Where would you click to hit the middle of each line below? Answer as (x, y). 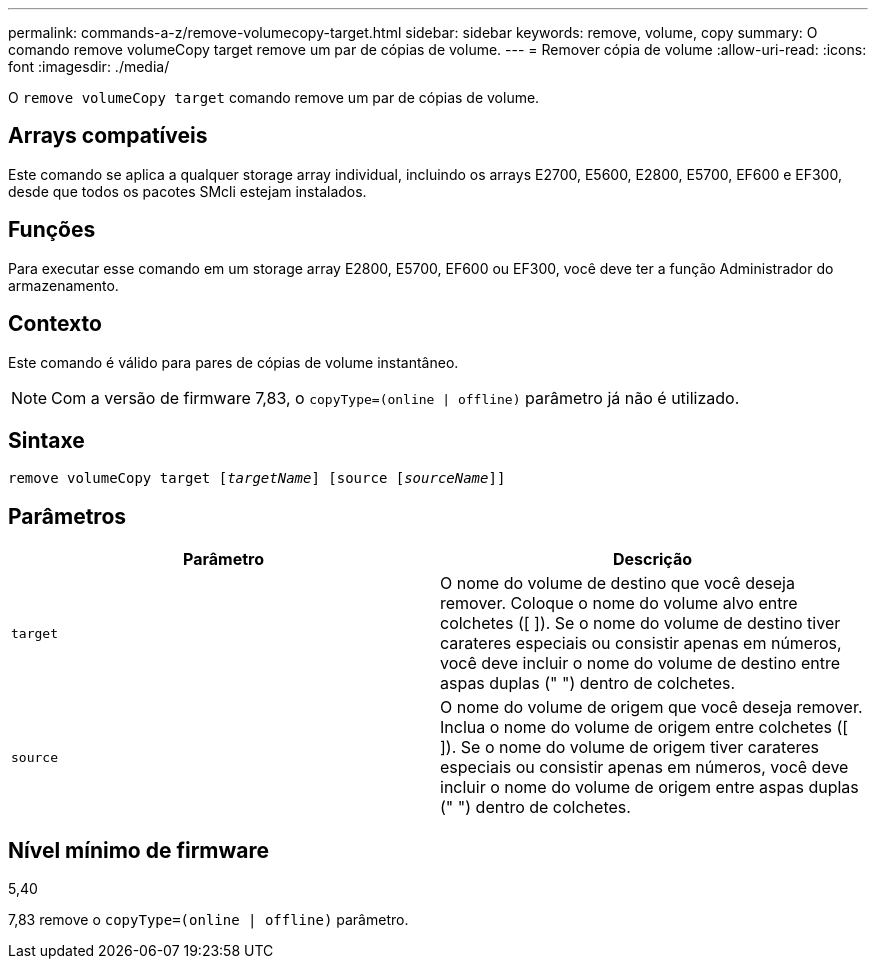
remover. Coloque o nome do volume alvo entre (619, 603)
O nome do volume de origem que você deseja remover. (651, 707)
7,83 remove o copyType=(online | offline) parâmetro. (208, 920)
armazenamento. (63, 285)
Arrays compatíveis (108, 136)
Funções (52, 230)
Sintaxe (46, 440)
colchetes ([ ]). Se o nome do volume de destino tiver (640, 623)
